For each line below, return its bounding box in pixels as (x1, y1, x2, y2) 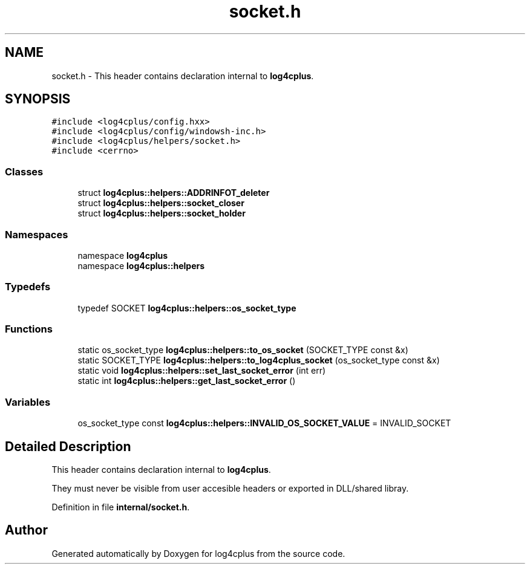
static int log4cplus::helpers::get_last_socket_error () (77, 376, 296, 386)
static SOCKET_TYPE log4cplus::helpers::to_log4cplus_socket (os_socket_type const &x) (77, 355, 440, 366)
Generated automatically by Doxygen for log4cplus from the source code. (51, 548, 345, 559)
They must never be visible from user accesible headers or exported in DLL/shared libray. (51, 483, 409, 494)
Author (5, 522, 48, 538)
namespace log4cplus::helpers (77, 260, 205, 271)
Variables (5, 395, 51, 408)
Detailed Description (5, 438, 131, 454)
